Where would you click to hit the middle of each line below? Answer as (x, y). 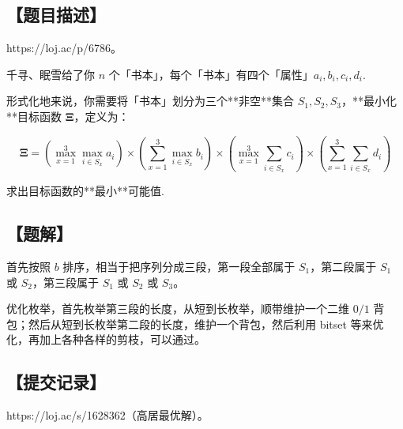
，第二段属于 (343, 266)
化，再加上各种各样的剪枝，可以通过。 (106, 339)
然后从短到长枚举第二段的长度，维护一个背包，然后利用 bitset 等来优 (206, 324)
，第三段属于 (65, 282)
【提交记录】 (56, 382)
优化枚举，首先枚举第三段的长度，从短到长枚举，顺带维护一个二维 (178, 309)
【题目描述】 (56, 15)
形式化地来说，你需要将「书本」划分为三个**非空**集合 (150, 101)
